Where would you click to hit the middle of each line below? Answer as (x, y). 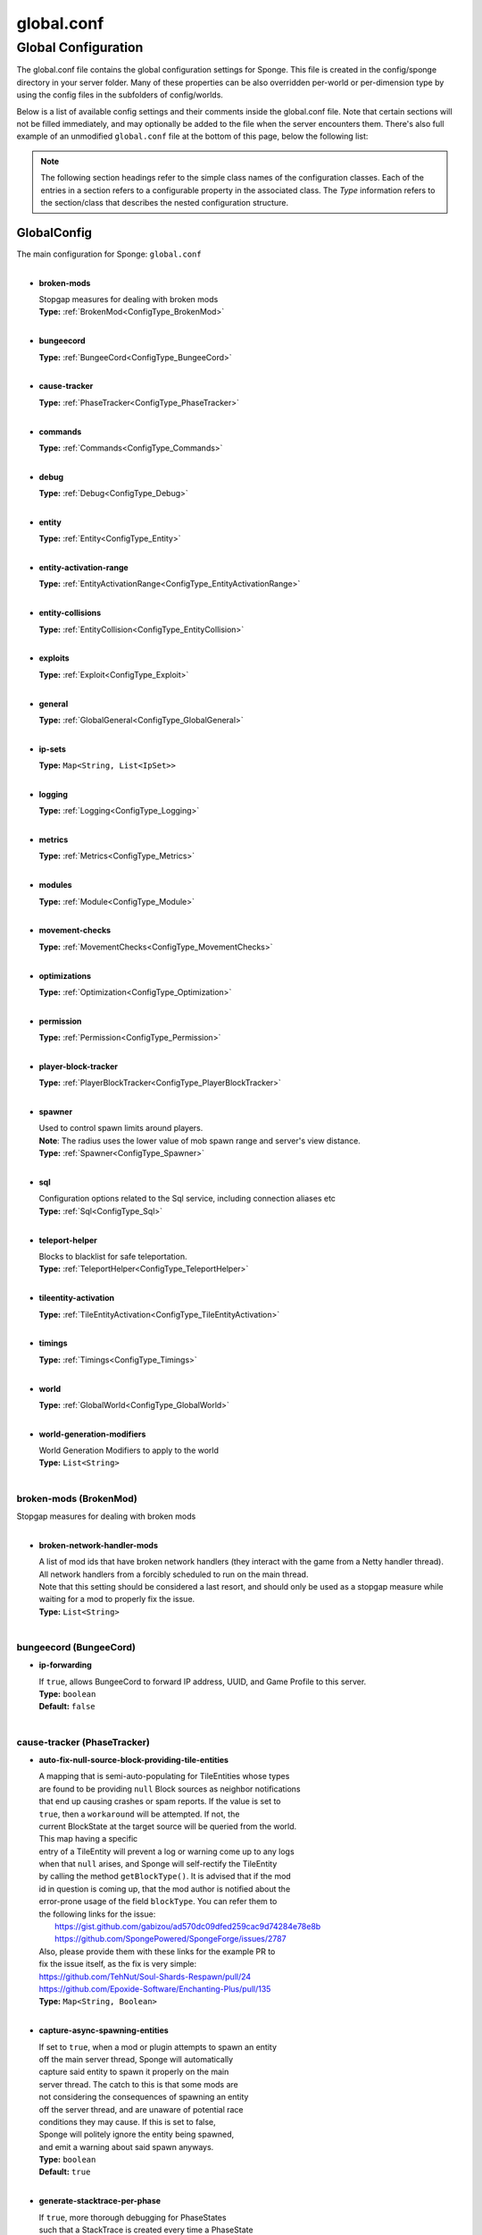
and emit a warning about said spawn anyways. (126, 2146)
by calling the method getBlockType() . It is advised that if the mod (165, 1877)
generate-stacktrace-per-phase (100, 2201)
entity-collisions (70, 613)
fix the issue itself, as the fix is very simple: (118, 1964)
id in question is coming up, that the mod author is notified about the (165, 1889)
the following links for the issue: (97, 1914)
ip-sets (53, 749)
